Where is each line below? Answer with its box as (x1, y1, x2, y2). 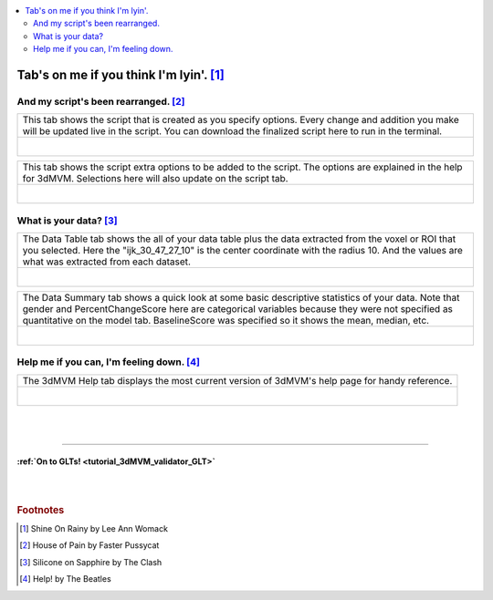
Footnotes (16, 503, 65, 516)
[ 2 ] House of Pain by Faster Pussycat (19, 540, 160, 551)
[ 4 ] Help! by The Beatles (19, 574, 111, 584)
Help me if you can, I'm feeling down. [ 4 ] (16, 356, 201, 368)
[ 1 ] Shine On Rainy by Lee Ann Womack (19, 523, 169, 534)
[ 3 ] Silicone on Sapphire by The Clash (19, 556, 163, 567)
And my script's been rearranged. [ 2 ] (16, 95, 185, 108)
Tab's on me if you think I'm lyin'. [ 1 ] (16, 67, 226, 82)
